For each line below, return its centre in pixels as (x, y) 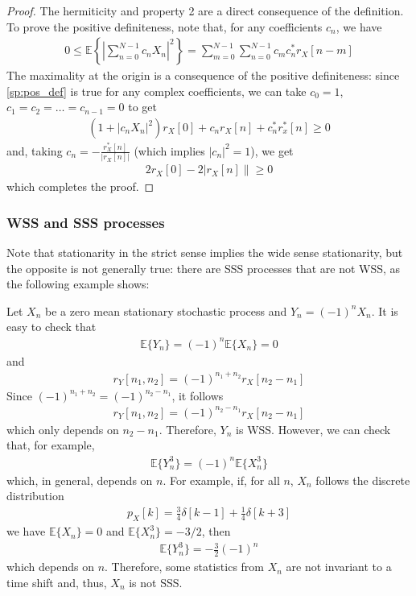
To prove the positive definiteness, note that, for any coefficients (165, 26)
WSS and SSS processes (86, 222)
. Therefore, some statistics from (184, 567)
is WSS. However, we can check (313, 429)
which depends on (50, 567)
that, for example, (51, 445)
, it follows (198, 395)
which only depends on (63, 429)
